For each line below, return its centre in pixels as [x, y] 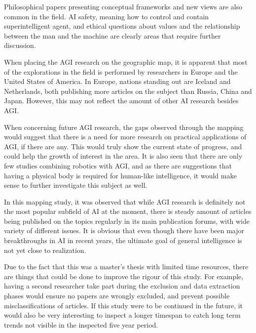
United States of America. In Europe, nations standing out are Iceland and [117, 81]
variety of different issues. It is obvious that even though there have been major [124, 230]
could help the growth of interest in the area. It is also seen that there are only [123, 156]
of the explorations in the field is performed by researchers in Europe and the [121, 71]
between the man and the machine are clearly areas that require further [112, 35]
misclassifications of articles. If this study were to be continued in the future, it [124, 305]
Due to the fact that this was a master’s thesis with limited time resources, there [126, 267]
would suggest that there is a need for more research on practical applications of [125, 137]
